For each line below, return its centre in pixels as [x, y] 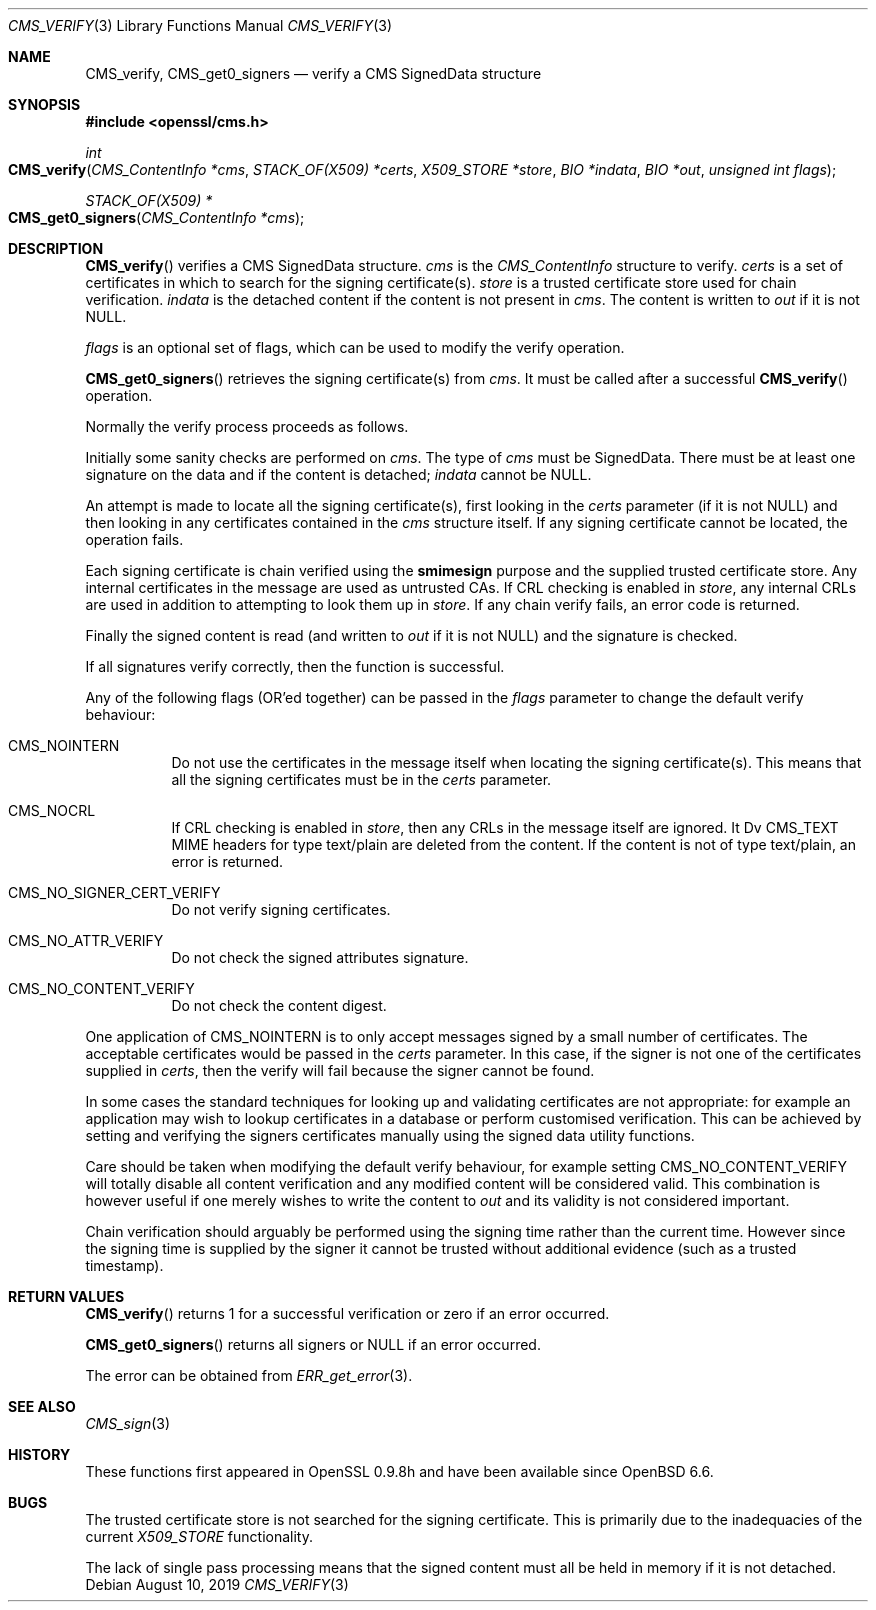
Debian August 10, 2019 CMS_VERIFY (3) [217, 1584]
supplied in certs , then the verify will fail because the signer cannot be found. [340, 1070]
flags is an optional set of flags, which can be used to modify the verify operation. [355, 347]
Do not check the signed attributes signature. [320, 957]
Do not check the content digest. [279, 1005]
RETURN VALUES [66, 1296]
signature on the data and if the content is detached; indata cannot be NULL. [338, 474]
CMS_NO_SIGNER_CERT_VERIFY [114, 892]
